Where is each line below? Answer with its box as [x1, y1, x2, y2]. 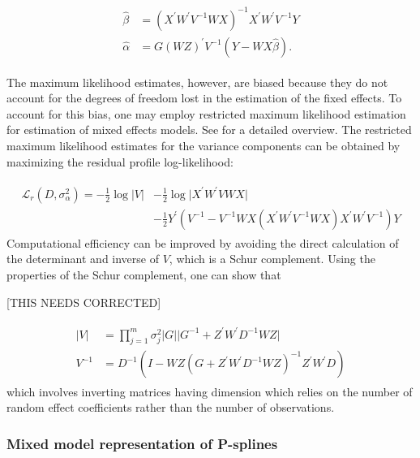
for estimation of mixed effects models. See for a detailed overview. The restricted [6, 121, 412, 138]
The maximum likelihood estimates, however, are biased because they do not [6, 73, 388, 90]
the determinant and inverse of [6, 250, 159, 267]
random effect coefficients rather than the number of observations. [6, 399, 335, 416]
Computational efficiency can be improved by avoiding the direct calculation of [6, 234, 399, 251]
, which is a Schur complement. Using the [169, 250, 375, 267]
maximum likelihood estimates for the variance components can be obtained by [6, 136, 401, 153]
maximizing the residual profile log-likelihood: [6, 153, 234, 170]
